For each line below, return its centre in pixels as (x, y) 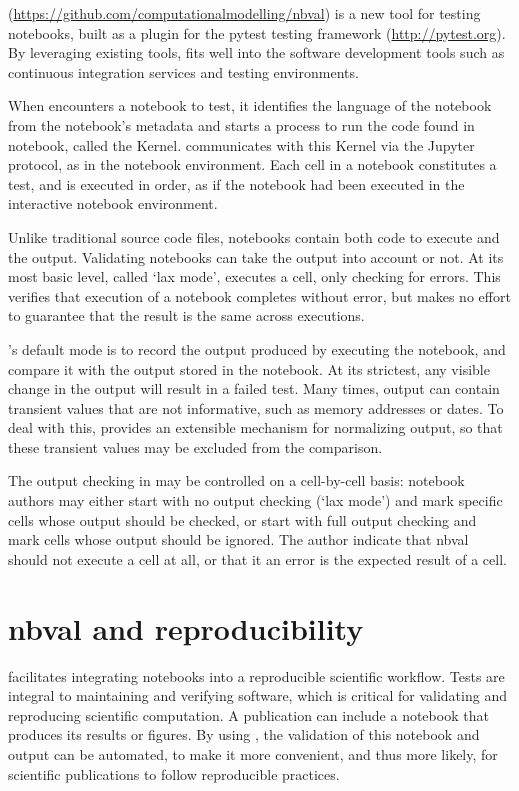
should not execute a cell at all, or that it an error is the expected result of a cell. (257, 558)
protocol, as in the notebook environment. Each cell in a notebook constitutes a (252, 164)
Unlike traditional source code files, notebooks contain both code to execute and (254, 236)
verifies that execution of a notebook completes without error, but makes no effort (259, 295)
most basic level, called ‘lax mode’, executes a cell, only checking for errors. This (254, 276)
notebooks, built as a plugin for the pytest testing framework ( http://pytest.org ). (257, 32)
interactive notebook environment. (113, 203)
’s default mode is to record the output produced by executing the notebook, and (257, 348)
